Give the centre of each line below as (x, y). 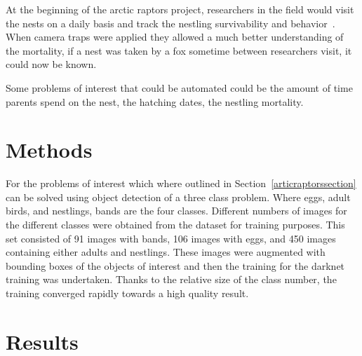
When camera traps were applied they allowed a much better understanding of (175, 37)
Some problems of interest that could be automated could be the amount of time (179, 87)
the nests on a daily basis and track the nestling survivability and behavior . (170, 23)
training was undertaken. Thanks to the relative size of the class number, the (171, 279)
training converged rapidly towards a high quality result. (127, 293)
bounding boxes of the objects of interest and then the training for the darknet (175, 265)
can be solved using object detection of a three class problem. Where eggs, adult (178, 197)
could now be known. (51, 64)
